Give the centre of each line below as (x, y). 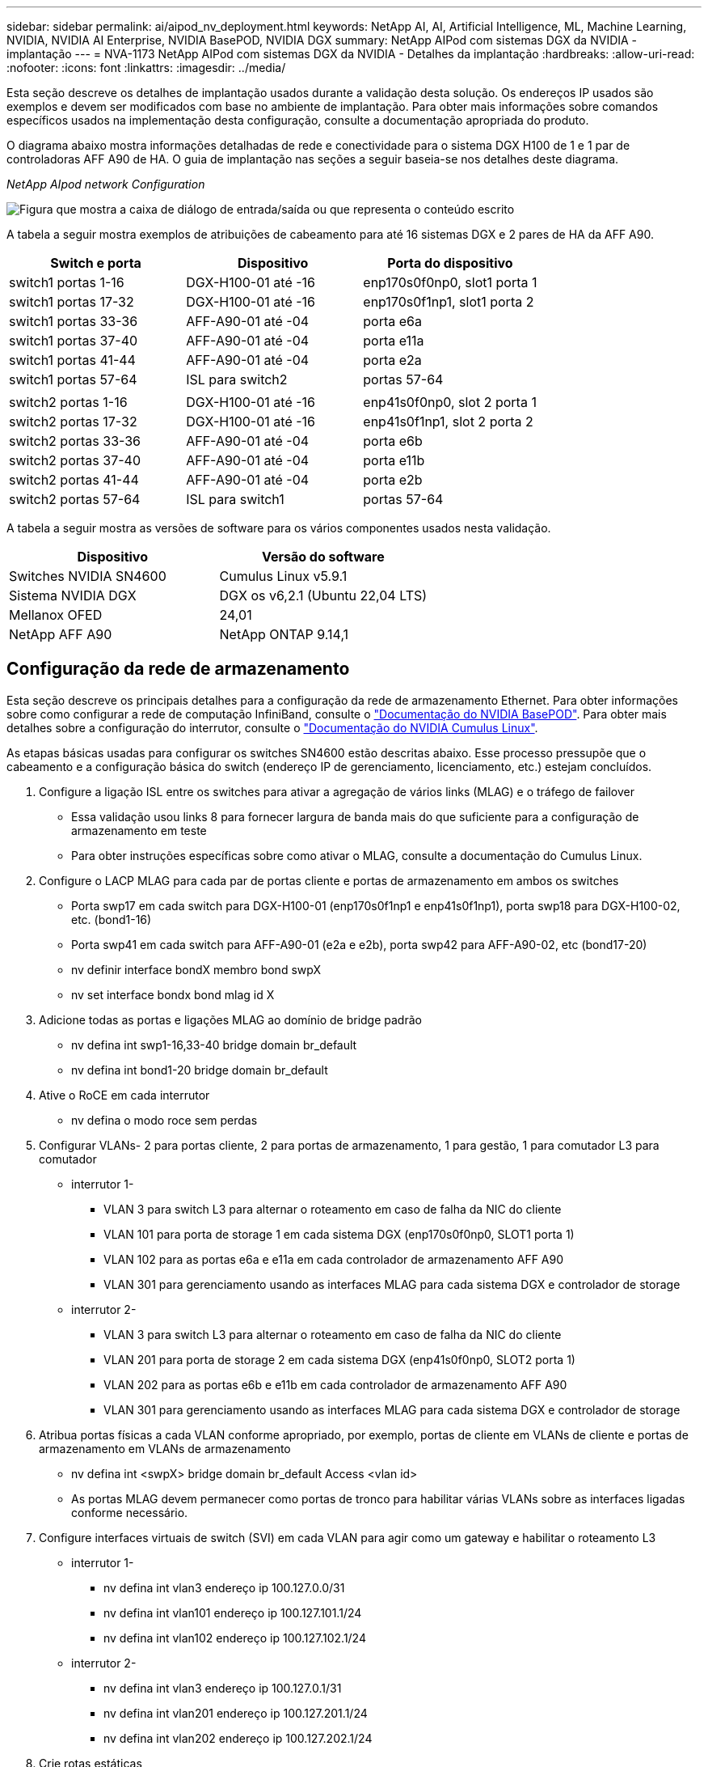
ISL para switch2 (237, 379)
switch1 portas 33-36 (74, 321)
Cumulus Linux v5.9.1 (283, 576)
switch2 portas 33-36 (75, 441)
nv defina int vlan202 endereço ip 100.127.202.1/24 (238, 1738)
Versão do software (323, 557)
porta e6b (393, 441)
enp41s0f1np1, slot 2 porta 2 (448, 422)
